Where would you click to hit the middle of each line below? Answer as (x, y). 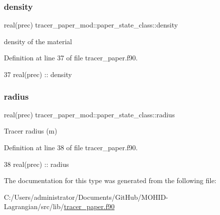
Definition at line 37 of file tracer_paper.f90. (71, 58)
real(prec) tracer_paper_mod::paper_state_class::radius (89, 114)
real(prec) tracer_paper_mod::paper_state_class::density (91, 25)
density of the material (38, 41)
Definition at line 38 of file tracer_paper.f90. (71, 147)
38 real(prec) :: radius (37, 164)
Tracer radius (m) (31, 131)
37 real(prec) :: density (38, 74)
